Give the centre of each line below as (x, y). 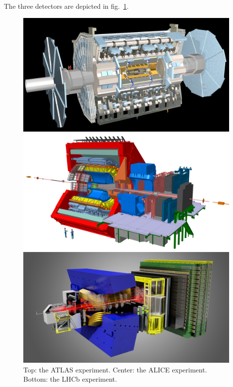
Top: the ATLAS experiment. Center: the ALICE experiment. (115, 369)
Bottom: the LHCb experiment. (70, 379)
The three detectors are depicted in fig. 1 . (66, 6)
